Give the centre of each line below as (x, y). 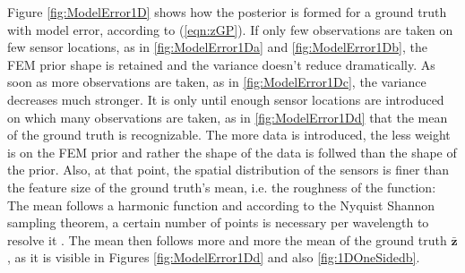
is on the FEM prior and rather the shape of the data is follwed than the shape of (232, 152)
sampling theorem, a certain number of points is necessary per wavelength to (218, 222)
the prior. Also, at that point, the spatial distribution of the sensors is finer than (228, 170)
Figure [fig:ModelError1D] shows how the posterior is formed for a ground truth (227, 12)
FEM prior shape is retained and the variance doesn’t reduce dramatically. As (221, 64)
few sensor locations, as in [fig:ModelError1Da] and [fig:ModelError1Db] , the (217, 47)
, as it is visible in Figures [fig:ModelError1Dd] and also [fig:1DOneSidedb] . (214, 257)
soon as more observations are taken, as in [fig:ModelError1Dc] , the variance (217, 82)
